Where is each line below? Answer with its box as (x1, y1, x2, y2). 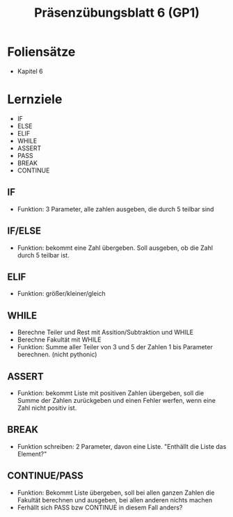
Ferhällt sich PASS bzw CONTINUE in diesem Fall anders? (17, 503, 183, 511)
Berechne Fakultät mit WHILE (17, 335, 102, 344)
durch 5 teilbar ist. (17, 250, 70, 259)
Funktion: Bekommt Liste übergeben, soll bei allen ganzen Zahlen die (17, 488, 215, 497)
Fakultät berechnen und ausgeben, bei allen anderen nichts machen (17, 495, 213, 504)
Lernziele (7, 92, 63, 107)
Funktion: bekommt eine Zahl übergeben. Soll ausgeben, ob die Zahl (17, 244, 214, 252)
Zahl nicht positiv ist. (17, 404, 77, 412)
